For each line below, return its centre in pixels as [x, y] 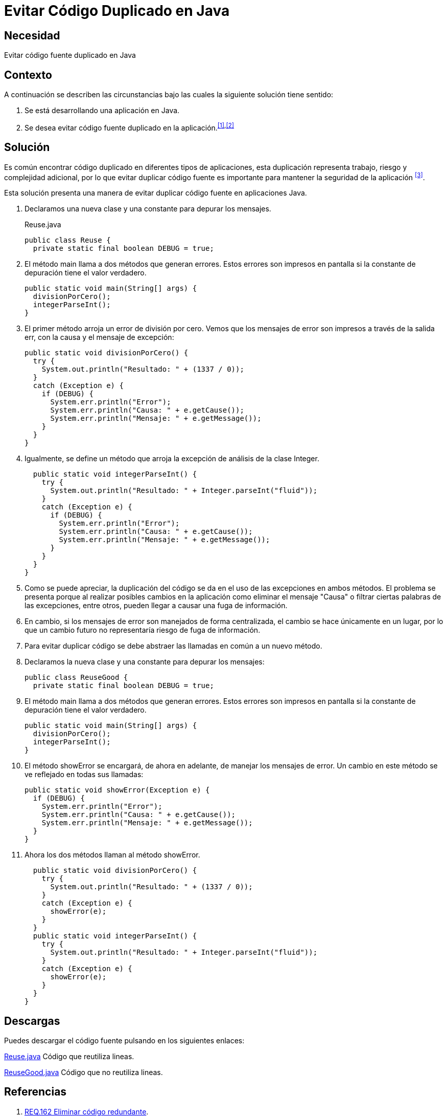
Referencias [36, 1092]
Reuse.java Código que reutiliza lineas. [69, 1057]
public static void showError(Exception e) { [117, 790]
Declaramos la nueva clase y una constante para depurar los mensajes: [145, 662]
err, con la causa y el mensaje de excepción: [99, 337]
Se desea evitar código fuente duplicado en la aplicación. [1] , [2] [130, 127]
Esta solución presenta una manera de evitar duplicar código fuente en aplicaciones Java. [156, 193]
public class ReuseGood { [76, 678]
